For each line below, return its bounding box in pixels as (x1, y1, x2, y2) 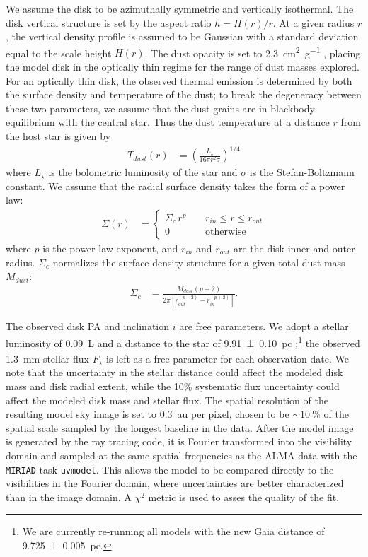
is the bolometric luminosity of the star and (48, 165, 238, 180)
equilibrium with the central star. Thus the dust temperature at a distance (6, 115, 330, 129)
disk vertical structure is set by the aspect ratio (6, 15, 212, 30)
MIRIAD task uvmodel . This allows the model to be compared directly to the (6, 462, 334, 476)
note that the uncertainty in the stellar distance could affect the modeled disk (6, 365, 343, 380)
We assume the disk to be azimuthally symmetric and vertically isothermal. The (6, 1, 354, 16)
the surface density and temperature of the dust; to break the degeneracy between (6, 87, 362, 102)
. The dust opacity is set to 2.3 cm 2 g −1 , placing (144, 43, 361, 60)
